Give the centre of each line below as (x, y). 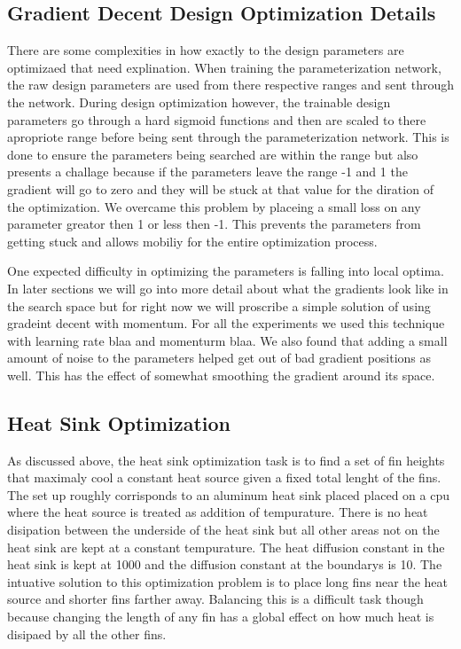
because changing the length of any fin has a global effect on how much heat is (221, 617)
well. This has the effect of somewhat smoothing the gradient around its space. (221, 375)
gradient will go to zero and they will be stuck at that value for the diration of (220, 188)
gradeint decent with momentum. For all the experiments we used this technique (226, 323)
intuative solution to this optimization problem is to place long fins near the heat (228, 581)
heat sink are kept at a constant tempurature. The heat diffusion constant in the (226, 547)
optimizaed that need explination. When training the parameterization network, (224, 67)
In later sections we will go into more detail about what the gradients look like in (228, 288)
